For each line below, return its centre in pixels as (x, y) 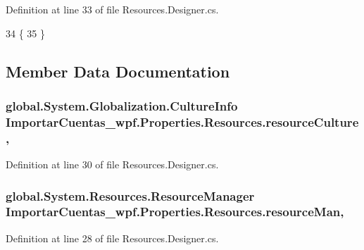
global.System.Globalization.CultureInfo (122, 105)
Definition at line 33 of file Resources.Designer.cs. (112, 9)
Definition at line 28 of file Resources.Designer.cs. (112, 238)
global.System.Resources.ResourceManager (130, 195)
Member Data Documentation (118, 71)
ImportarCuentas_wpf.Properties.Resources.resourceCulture (182, 121)
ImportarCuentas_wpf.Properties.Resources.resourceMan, (175, 212)
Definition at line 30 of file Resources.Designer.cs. (112, 164)
